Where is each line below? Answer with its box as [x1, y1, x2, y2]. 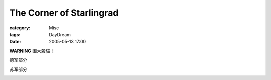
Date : [9, 39, 21, 45]
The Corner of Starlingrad [9, 7, 119, 18]
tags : [9, 31, 21, 37]
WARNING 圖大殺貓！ [9, 48, 55, 54]
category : [9, 25, 31, 31]
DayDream [49, 31, 71, 37]
